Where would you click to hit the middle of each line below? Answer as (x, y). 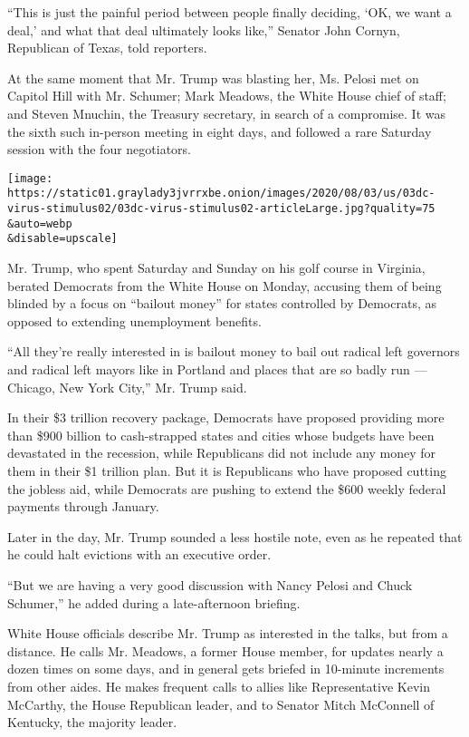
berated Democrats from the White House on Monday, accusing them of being (225, 285)
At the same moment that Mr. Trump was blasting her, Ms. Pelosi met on (213, 78)
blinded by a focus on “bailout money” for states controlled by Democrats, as (222, 303)
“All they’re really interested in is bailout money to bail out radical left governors (234, 351)
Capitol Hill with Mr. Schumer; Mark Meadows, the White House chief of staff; (227, 96)
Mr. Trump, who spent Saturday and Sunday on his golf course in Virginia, (216, 268)
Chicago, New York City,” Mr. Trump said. (127, 387)
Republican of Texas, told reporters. (107, 48)
